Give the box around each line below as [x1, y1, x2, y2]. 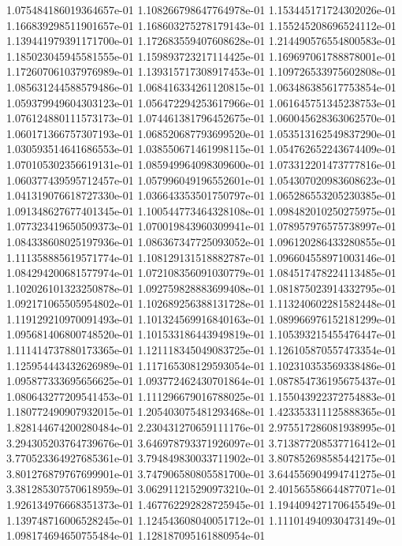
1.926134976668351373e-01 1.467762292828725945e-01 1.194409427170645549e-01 [6, 496, 396, 512]
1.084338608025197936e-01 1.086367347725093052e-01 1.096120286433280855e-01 [6, 233, 396, 249]
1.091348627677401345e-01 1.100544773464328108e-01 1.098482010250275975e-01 [6, 202, 396, 219]
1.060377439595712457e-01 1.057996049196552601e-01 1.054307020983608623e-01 [6, 171, 396, 188]
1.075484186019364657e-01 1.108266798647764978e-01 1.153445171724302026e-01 [6, 2, 396, 17]
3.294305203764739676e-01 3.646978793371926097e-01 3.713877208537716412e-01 [6, 434, 396, 451]
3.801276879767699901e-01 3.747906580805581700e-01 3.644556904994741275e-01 [6, 465, 396, 481]
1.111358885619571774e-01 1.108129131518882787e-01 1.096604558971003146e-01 [6, 249, 396, 265]
